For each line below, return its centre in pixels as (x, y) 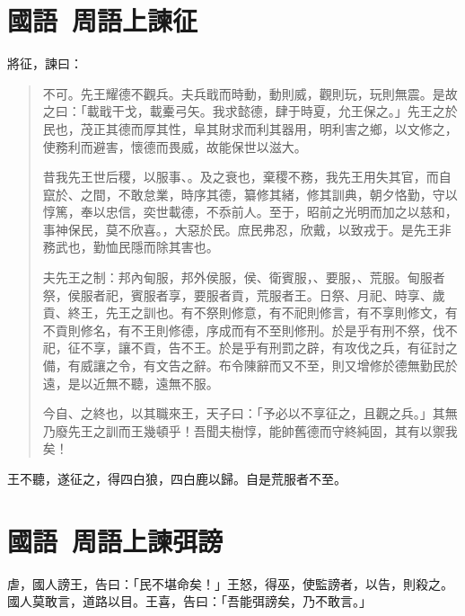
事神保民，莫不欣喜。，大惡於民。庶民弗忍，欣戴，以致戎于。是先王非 (247, 229)
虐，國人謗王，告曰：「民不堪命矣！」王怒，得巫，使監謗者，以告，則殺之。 (230, 583)
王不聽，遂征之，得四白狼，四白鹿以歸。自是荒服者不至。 (177, 478)
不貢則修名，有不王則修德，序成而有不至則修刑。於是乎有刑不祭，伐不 (250, 330)
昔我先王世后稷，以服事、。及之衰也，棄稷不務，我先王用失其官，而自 (247, 177)
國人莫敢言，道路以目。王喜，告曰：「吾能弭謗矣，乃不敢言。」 (189, 601)
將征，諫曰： (45, 63)
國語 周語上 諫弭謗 (115, 540)
